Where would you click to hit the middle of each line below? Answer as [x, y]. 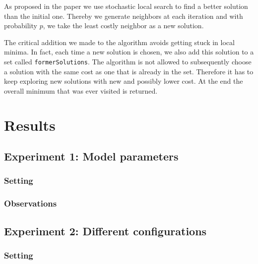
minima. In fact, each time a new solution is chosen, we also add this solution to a [129, 52]
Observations [31, 203]
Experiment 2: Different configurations [105, 231]
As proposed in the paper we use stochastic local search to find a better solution [126, 6]
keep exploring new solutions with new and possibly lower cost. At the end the [124, 81]
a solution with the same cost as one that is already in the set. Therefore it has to [129, 71]
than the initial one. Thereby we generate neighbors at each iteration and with [124, 16]
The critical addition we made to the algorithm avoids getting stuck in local [119, 42]
